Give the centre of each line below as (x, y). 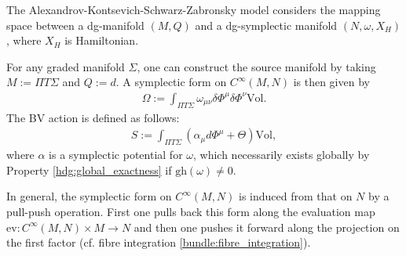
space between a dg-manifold (75, 25)
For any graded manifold (66, 66)
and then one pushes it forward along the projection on (267, 227)
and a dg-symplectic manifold (266, 25)
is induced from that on (296, 196)
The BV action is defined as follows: (93, 117)
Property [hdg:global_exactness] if (89, 169)
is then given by (331, 82)
